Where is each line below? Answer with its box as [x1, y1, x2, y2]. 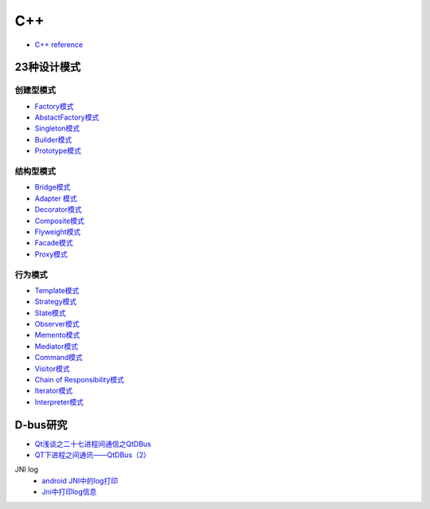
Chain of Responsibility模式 [34, 375, 125, 385]
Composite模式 [34, 216, 85, 225]
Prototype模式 [34, 146, 81, 155]
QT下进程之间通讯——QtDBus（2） [34, 450, 151, 460]
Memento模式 [34, 331, 80, 340]
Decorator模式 [34, 205, 82, 214]
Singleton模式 [34, 123, 80, 133]
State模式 [34, 307, 67, 318]
